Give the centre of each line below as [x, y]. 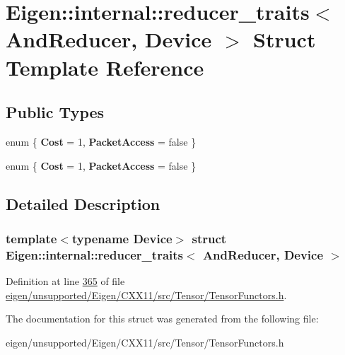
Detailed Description [83, 203]
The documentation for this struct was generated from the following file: [162, 319]
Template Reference [105, 67]
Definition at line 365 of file [65, 281]
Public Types [55, 112]
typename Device [122, 238]
